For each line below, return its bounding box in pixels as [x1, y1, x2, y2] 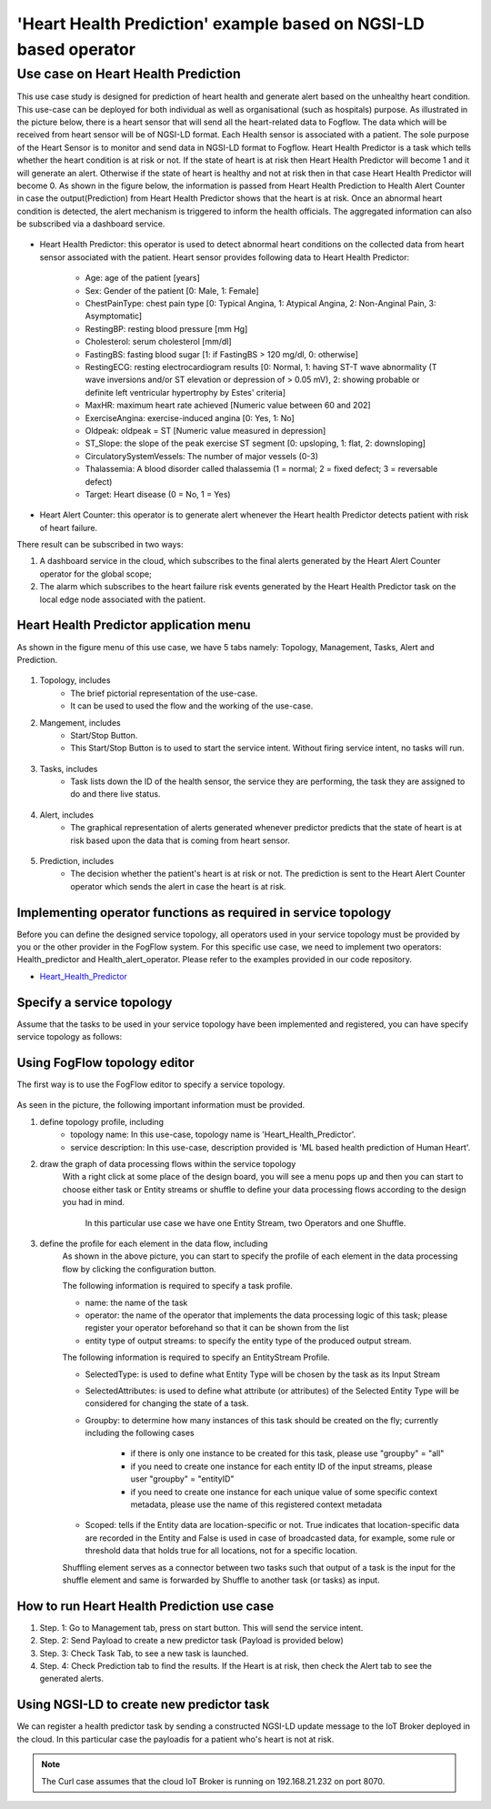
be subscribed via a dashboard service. [16, 218, 165, 229]
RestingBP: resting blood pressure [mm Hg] [85, 323, 248, 334]
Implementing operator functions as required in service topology [16, 905, 392, 920]
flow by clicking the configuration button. [62, 1263, 217, 1274]
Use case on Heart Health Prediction [16, 65, 241, 82]
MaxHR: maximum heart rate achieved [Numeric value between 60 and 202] [85, 400, 372, 411]
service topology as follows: [16, 1031, 123, 1042]
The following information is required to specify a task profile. [62, 1281, 293, 1291]
